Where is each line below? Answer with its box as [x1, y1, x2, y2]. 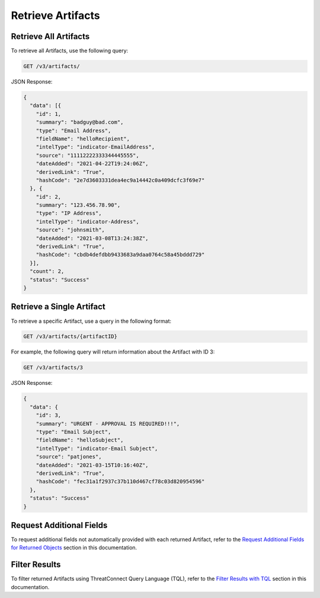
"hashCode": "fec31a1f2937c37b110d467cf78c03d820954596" [36, 478, 205, 485]
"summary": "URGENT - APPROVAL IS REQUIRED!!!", [36, 420, 180, 427]
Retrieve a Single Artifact [11, 302, 106, 312]
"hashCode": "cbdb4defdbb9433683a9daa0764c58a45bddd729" [36, 252, 205, 258]
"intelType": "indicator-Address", [36, 218, 139, 225]
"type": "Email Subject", [36, 428, 111, 435]
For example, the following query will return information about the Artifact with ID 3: [11, 348, 215, 355]
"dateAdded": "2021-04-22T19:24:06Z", [36, 160, 149, 167]
